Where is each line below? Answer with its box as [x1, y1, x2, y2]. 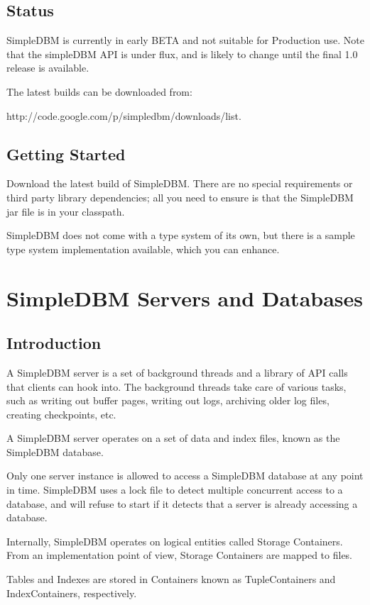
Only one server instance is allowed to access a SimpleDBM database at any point [6, 468, 364, 483]
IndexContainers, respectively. [6, 585, 137, 600]
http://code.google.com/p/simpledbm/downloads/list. [6, 108, 241, 123]
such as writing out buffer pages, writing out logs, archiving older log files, [6, 393, 330, 408]
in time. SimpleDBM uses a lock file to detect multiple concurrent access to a [6, 482, 343, 497]
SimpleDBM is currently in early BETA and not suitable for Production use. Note [6, 33, 364, 48]
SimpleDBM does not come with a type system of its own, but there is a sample [6, 228, 355, 243]
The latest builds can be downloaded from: [6, 84, 192, 99]
